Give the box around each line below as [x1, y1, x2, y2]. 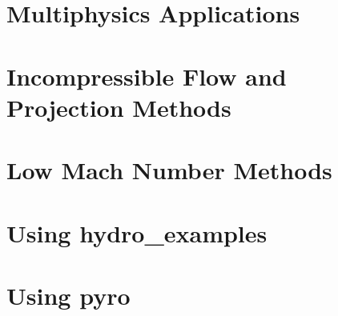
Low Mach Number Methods [6, 154, 332, 186]
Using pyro [6, 278, 131, 311]
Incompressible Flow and [6, 59, 287, 92]
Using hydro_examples [6, 216, 268, 249]
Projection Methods [6, 90, 231, 123]
